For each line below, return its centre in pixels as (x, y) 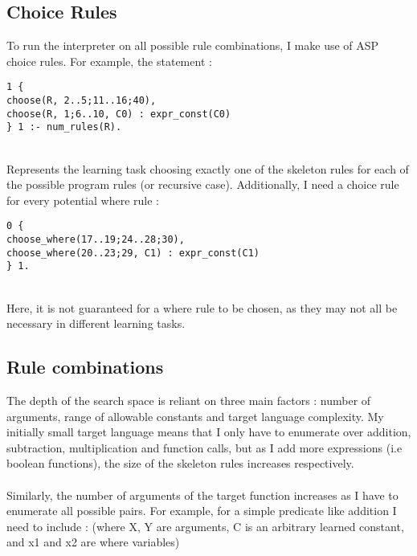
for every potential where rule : (83, 200)
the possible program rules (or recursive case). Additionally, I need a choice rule (203, 184)
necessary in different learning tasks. (96, 323)
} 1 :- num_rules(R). (64, 127)
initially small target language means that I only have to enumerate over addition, (209, 432)
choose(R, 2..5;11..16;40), (82, 101)
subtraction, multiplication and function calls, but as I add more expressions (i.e (204, 447)
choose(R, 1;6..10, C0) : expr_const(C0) (119, 114)
